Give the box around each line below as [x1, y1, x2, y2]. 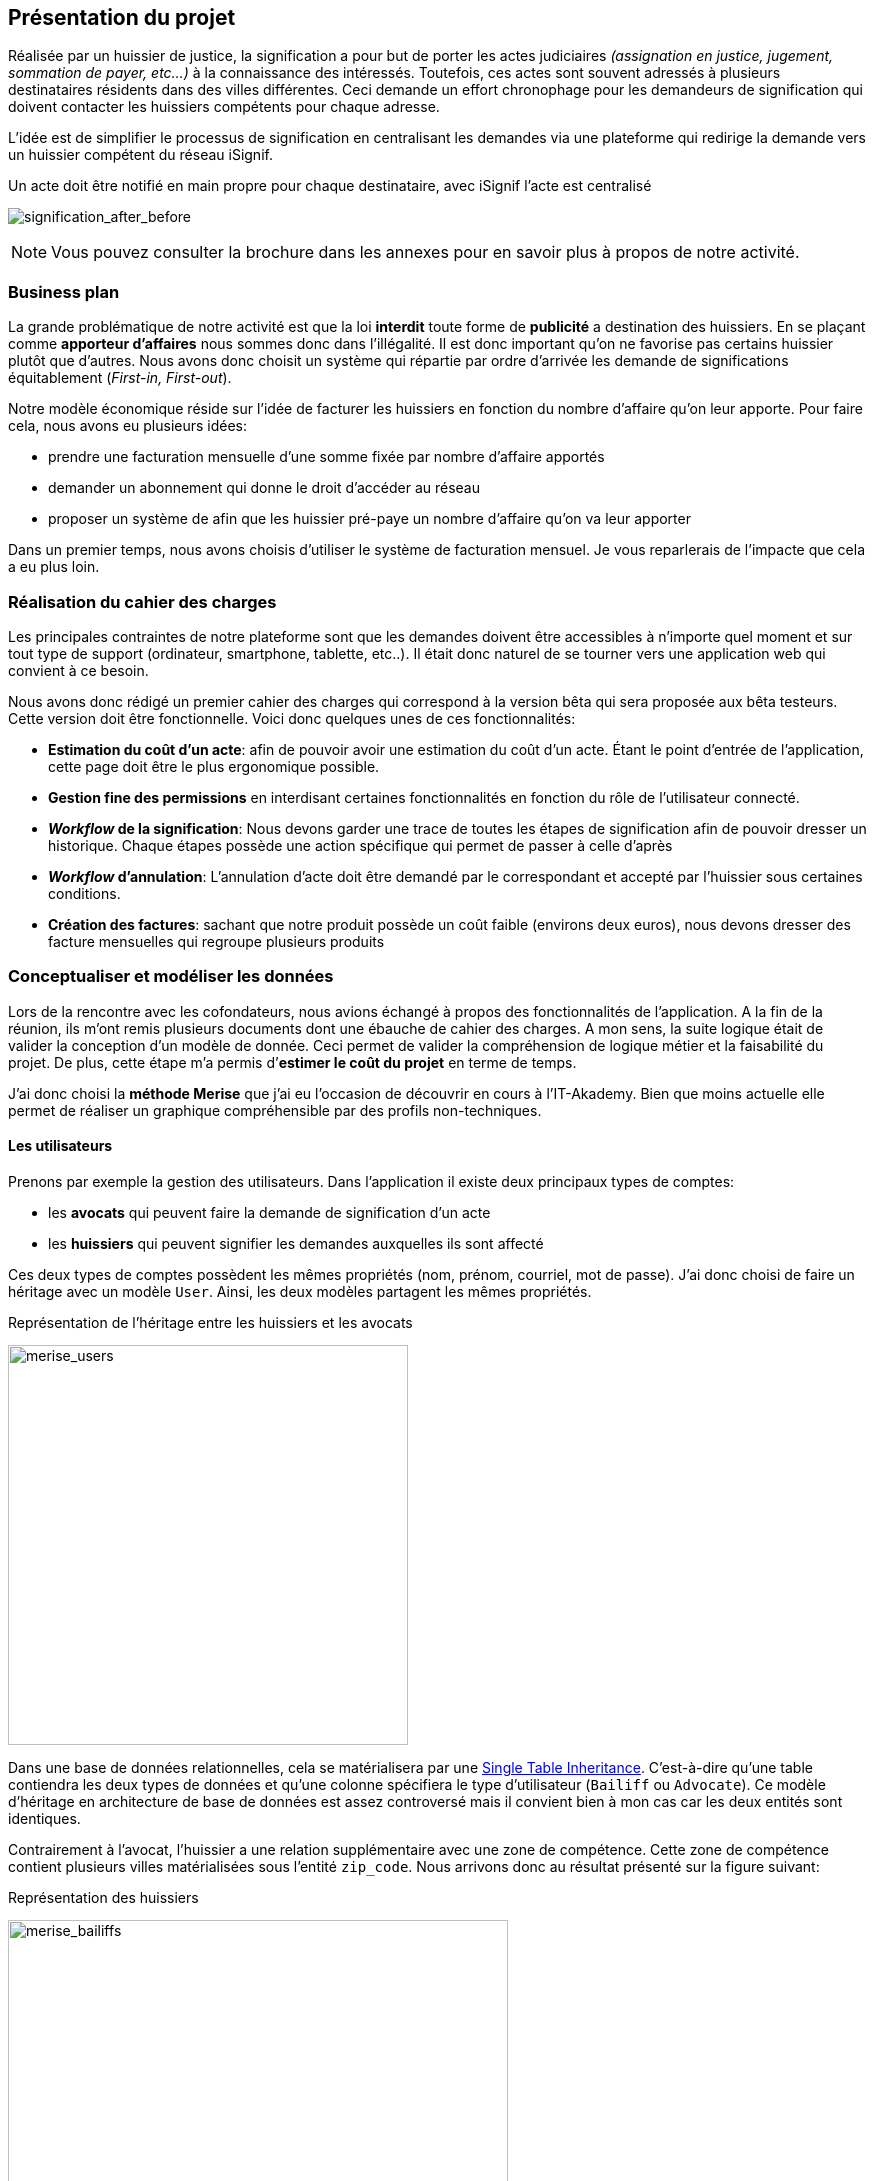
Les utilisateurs [8, 1137, 113, 1155]
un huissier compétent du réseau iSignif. [8, 146, 273, 164]
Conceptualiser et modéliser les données [8, 966, 334, 987]
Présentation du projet [8, 5, 236, 30]
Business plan [8, 281, 120, 302]
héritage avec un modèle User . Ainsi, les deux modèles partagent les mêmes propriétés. [8, 1282, 592, 1300]
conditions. [48, 884, 121, 902]
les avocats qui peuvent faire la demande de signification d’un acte [48, 1203, 491, 1221]
